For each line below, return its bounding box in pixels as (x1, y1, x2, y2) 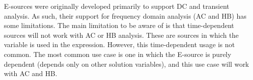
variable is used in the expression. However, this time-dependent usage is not (4, 39, 235, 50)
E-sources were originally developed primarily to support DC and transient (4, 1, 229, 11)
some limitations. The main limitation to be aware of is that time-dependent (4, 20, 234, 30)
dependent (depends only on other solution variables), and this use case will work (4, 58, 249, 69)
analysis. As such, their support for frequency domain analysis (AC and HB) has (4, 10, 247, 21)
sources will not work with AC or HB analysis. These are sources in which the (4, 29, 239, 40)
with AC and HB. (4, 68, 57, 79)
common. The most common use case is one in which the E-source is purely (4, 49, 231, 59)
